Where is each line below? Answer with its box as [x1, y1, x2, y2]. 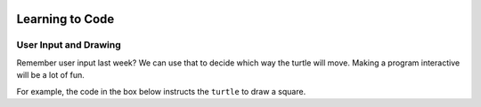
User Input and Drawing [16, 39, 122, 51]
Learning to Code [16, 11, 115, 27]
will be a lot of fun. [16, 70, 85, 80]
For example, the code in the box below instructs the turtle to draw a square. [16, 86, 306, 96]
